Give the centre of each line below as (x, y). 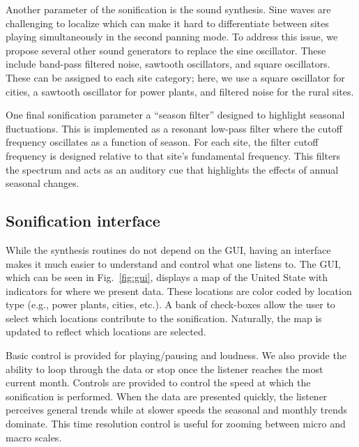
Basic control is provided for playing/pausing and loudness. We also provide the (176, 355)
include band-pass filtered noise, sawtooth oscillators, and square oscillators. (168, 64)
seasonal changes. (43, 183)
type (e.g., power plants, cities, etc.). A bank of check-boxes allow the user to (170, 304)
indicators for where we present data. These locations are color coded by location (179, 290)
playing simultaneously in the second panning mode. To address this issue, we (172, 37)
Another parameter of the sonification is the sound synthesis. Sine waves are (168, 9)
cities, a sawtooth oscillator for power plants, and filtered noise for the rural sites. (180, 91)
